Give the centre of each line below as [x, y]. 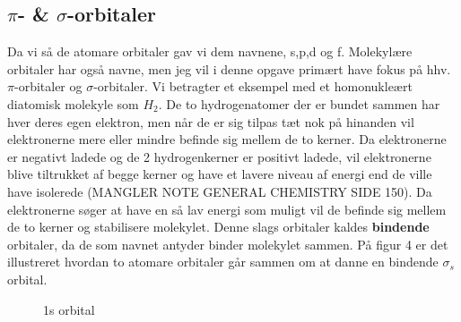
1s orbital [69, 309]
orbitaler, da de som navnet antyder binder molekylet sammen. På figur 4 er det [228, 244]
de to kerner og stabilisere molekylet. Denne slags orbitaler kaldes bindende [218, 227]
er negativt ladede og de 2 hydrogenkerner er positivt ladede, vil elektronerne [219, 156]
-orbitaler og [48, 86]
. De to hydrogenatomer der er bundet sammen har [299, 103]
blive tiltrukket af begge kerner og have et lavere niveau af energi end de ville [220, 174]
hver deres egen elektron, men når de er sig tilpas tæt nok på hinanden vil [211, 121]
